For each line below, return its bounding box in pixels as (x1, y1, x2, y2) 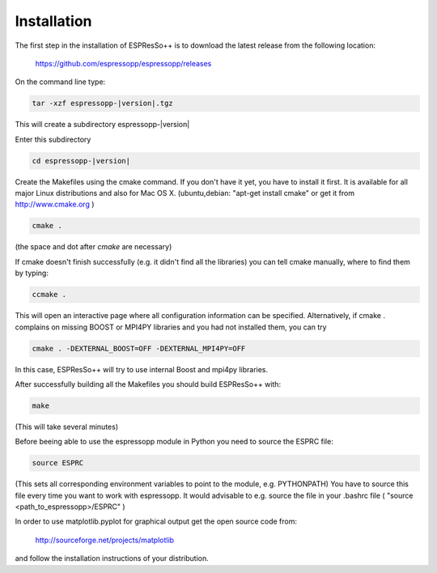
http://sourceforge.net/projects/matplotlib (35, 535, 174, 545)
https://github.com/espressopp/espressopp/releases (35, 58, 212, 68)
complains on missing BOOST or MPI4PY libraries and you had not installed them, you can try (15, 322, 327, 332)
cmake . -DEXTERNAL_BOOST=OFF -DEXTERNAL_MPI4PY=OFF (32, 344, 246, 353)
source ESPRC (32, 458, 84, 468)
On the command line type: (15, 77, 106, 87)
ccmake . (32, 290, 67, 299)
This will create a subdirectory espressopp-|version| (15, 120, 190, 129)
